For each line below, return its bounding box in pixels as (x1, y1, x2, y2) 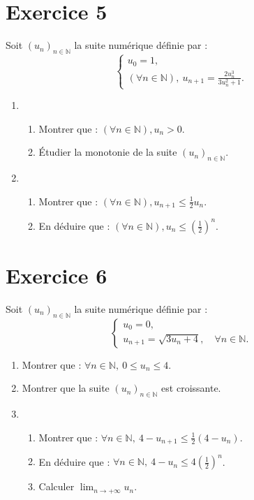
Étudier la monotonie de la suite (38, 145, 177, 159)
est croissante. (161, 381, 221, 395)
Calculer (38, 479, 75, 494)
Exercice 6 (6, 260, 107, 289)
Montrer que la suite (22, 381, 110, 395)
